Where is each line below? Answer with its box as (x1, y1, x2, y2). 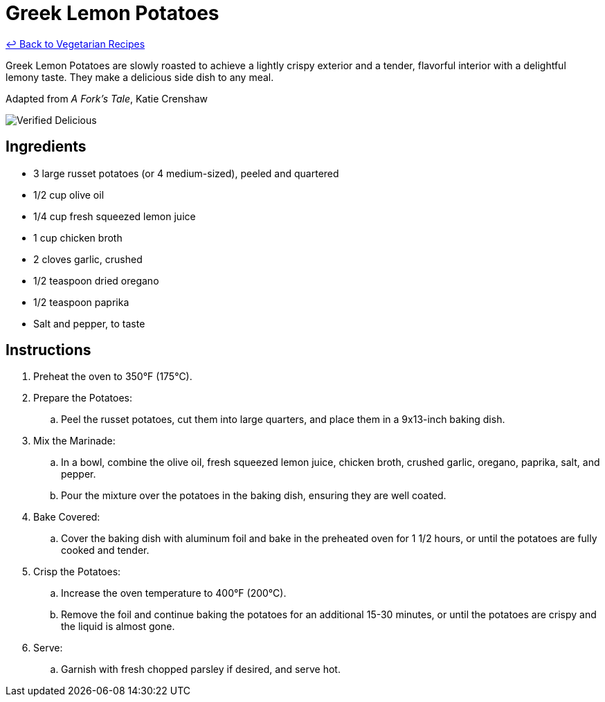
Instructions (6, 341, 91, 359)
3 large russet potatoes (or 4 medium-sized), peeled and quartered (33, 167, 339, 179)
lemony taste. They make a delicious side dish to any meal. (6, 71, 274, 83)
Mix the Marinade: (33, 435, 116, 447)
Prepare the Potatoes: (33, 392, 133, 404)
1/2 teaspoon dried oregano (33, 274, 159, 287)
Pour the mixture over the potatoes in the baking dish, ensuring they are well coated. (61, 489, 446, 502)
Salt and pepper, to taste (33, 317, 145, 330)
